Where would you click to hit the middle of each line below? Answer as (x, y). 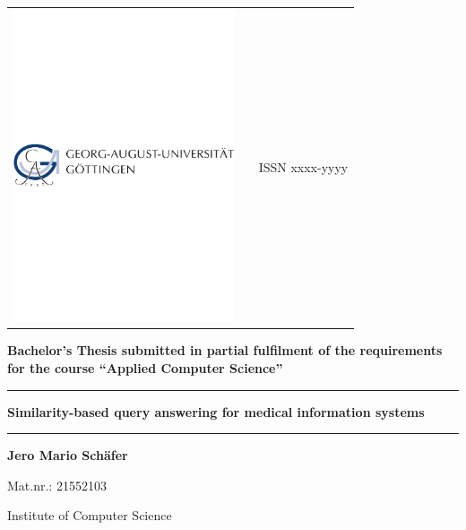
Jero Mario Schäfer (68, 455)
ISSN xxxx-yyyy (303, 167)
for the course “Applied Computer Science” (145, 368)
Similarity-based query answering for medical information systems (216, 411)
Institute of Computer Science (90, 515)
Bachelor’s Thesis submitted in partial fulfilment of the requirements (225, 350)
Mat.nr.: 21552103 (57, 485)
